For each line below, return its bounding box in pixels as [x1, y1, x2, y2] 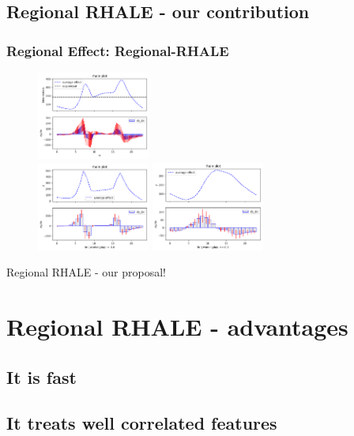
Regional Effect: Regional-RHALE [6, 40, 229, 60]
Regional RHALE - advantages [6, 310, 348, 343]
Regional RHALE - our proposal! [6, 264, 167, 280]
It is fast [6, 364, 77, 389]
